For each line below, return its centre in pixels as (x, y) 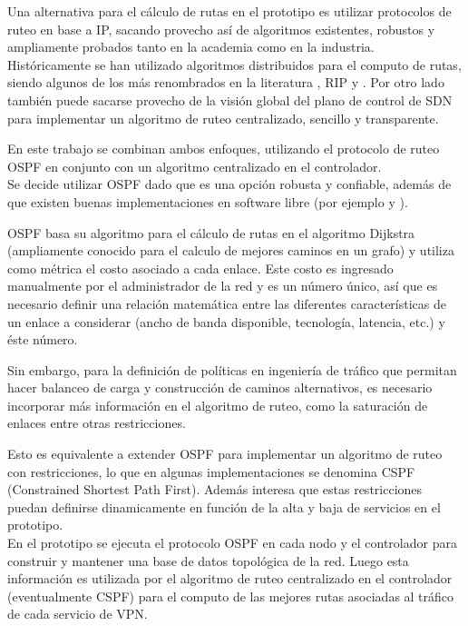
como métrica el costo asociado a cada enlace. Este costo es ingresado (200, 268)
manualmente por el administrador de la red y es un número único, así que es (223, 286)
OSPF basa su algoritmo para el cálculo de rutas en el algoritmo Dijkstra (211, 232)
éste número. (43, 339)
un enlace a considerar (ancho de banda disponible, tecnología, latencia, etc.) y (226, 321)
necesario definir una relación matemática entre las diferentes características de (227, 303)
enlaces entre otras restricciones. (97, 423)
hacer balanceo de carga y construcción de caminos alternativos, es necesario (220, 388)
